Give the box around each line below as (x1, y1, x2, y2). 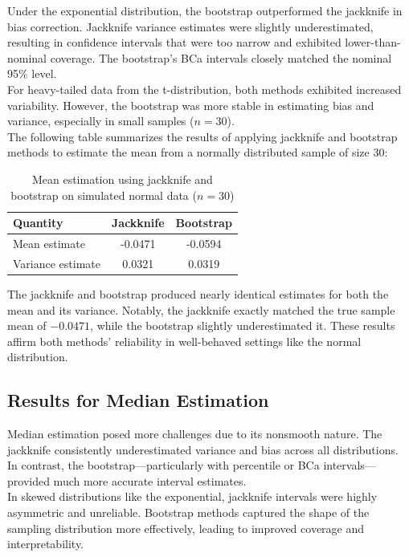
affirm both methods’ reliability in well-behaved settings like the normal (7, 332, 362, 349)
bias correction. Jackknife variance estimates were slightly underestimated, (7, 18, 374, 35)
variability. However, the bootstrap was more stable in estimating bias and (7, 96, 374, 113)
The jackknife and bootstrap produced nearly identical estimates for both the (7, 285, 389, 302)
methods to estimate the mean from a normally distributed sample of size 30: (7, 144, 388, 161)
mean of (7, 317, 47, 334)
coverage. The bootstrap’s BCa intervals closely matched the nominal (50, 49, 392, 66)
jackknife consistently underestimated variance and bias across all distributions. (7, 441, 399, 457)
